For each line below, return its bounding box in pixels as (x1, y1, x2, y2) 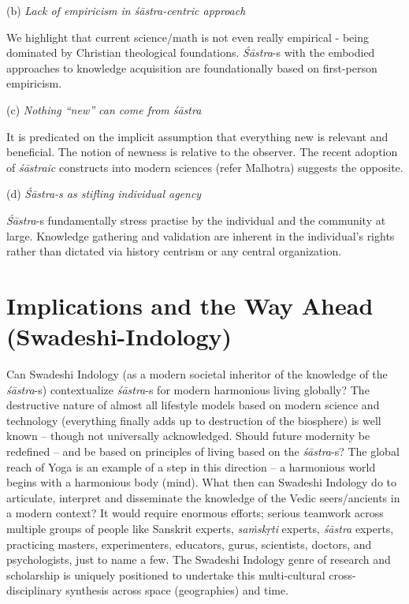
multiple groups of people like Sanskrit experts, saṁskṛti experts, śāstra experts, (6, 520, 394, 536)
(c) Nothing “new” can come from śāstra (6, 101, 202, 117)
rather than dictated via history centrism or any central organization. (6, 243, 342, 259)
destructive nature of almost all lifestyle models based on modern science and (6, 397, 380, 413)
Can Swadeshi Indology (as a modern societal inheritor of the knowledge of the (6, 366, 388, 382)
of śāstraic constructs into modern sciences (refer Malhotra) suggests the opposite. (6, 158, 403, 175)
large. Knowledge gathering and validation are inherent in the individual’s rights (6, 227, 395, 244)
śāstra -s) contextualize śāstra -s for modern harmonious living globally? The (6, 381, 370, 397)
